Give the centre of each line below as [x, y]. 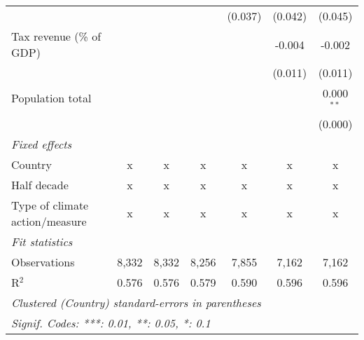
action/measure [49, 221]
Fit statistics [42, 241]
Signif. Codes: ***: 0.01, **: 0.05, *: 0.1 [111, 322]
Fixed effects [42, 144]
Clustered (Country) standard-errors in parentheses [136, 302]
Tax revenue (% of [56, 36]
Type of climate [50, 205]
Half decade [40, 184]
